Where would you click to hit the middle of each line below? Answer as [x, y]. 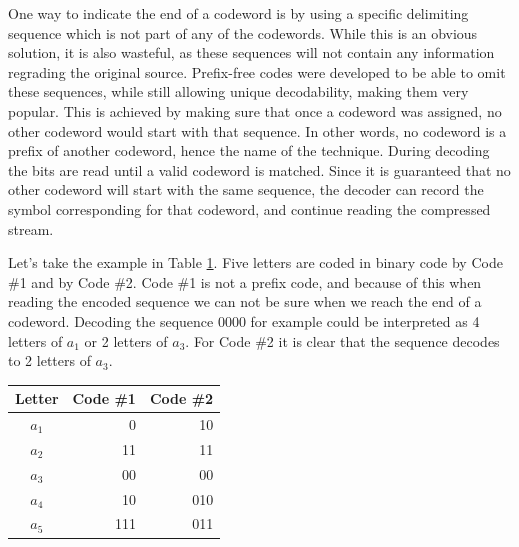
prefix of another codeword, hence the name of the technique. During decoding [249, 150]
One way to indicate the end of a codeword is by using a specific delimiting [238, 13]
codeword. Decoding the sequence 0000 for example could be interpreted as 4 [244, 320]
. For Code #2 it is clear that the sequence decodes [342, 340]
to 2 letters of [49, 360]
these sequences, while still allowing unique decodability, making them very [238, 91]
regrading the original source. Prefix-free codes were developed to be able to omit [257, 71]
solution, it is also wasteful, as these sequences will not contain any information [251, 52]
